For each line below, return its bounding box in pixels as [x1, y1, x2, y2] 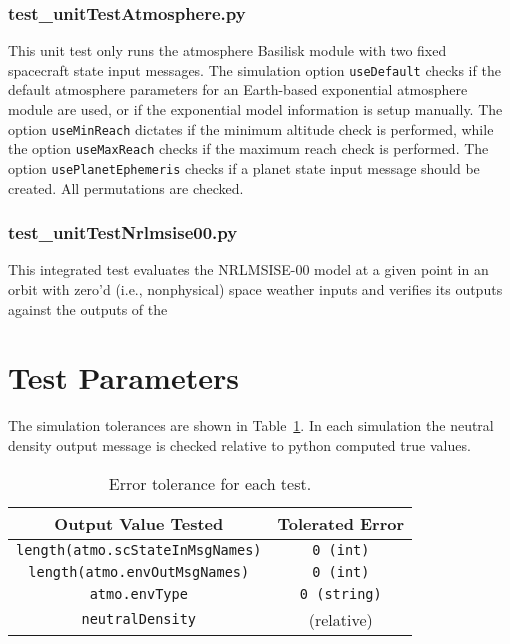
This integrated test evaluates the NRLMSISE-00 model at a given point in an [8, 259, 489, 280]
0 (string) [299, 585, 382, 602]
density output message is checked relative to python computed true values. [8, 434, 471, 455]
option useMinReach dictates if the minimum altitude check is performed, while [8, 118, 494, 139]
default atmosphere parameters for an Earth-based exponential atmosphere [8, 79, 468, 100]
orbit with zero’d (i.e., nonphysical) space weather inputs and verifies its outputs [8, 279, 503, 300]
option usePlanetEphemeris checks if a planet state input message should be [8, 157, 480, 178]
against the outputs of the [8, 298, 168, 319]
